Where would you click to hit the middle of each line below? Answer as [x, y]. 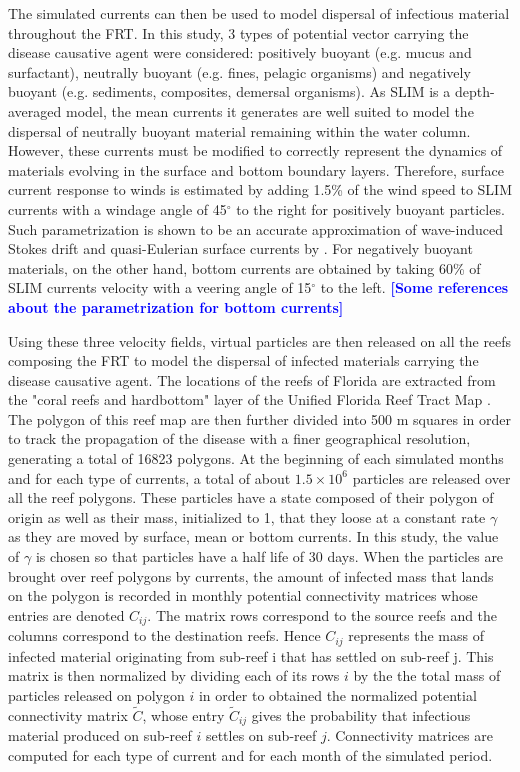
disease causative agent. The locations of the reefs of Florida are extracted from [252, 379]
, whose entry [183, 714]
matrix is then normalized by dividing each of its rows [174, 675]
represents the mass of [416, 635]
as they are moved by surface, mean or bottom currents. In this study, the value [253, 536]
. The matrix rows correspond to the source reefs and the [322, 614]
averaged [35, 110]
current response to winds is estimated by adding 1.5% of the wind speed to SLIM [260, 189]
